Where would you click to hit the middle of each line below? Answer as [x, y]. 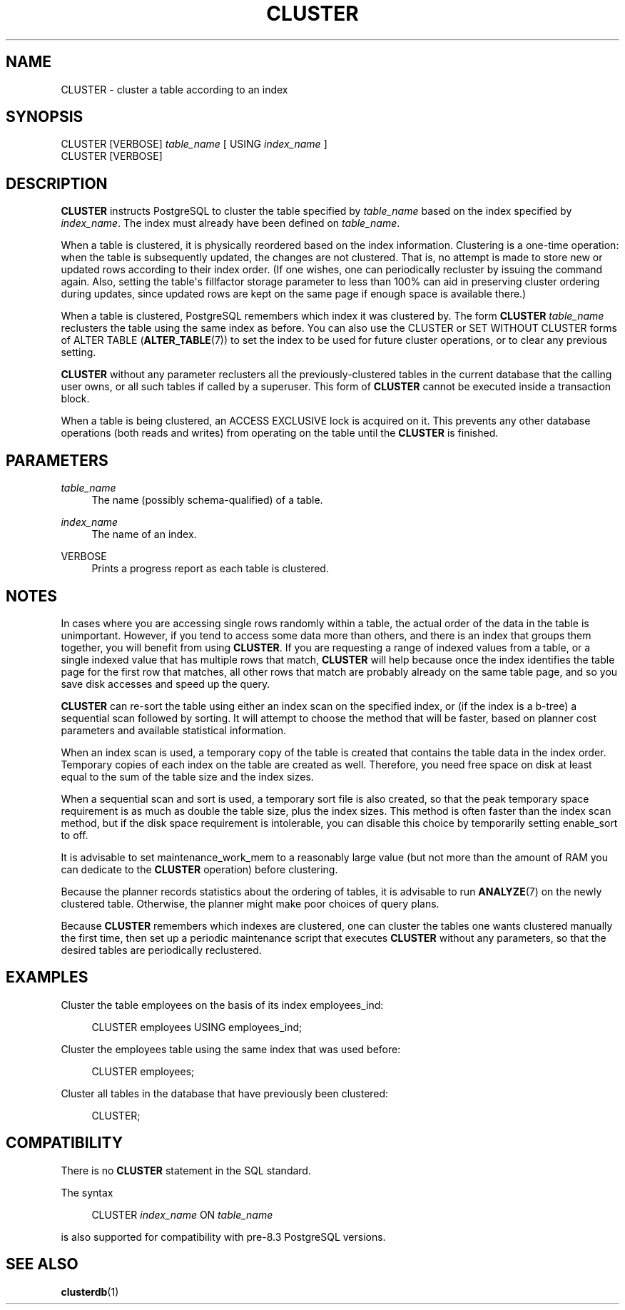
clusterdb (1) [90, 1291]
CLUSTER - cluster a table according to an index [174, 89]
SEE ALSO [42, 1264]
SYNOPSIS [45, 117]
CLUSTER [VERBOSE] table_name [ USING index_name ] [194, 144]
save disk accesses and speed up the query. [166, 684]
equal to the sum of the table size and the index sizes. [187, 776]
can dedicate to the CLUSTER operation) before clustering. [199, 869]
